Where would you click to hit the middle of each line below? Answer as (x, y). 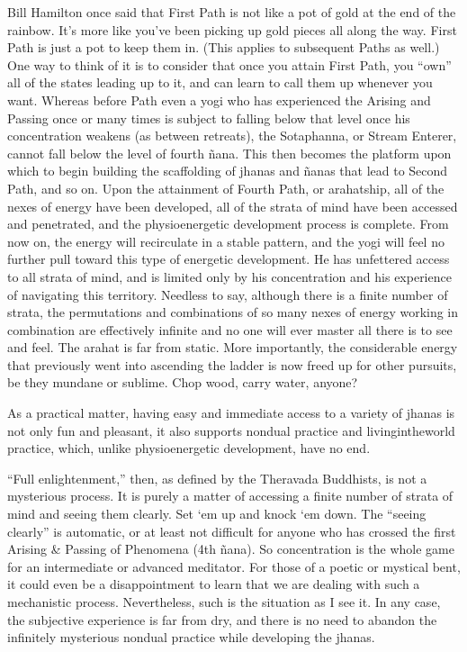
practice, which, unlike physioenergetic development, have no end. (189, 448)
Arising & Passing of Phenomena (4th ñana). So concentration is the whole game (231, 549)
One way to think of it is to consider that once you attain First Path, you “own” (229, 64)
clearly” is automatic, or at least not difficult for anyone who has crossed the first (232, 531)
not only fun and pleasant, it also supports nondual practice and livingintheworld (231, 430)
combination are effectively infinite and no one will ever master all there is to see (230, 329)
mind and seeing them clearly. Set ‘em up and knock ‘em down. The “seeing (217, 514)
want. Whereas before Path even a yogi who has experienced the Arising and (219, 100)
